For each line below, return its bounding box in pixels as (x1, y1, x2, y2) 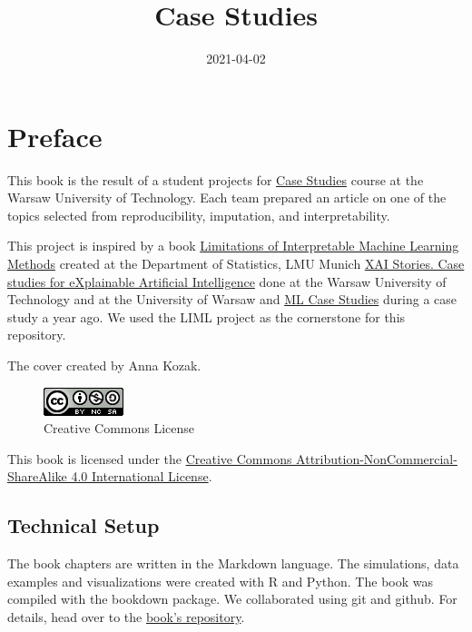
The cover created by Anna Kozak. (7, 356, 202, 374)
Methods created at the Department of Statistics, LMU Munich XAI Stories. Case (7, 254, 465, 273)
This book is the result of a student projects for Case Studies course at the (7, 170, 424, 189)
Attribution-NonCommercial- (296, 449, 457, 468)
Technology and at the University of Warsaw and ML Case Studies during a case (7, 290, 457, 309)
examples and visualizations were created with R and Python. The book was (7, 571, 433, 590)
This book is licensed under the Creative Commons (7, 449, 292, 468)
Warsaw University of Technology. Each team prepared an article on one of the (7, 188, 447, 207)
